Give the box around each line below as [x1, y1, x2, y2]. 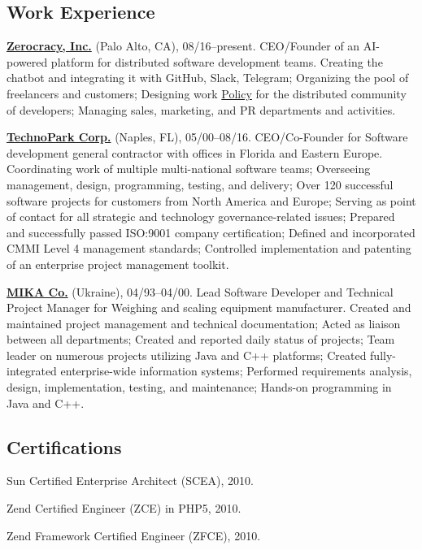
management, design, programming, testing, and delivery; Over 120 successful [7, 175, 394, 193]
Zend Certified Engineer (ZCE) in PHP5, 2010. [7, 500, 241, 517]
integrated [7, 362, 57, 379]
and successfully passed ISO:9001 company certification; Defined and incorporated [7, 223, 415, 240]
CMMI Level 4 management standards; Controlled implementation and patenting [7, 240, 411, 257]
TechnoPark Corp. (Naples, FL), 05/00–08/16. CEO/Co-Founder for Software [7, 128, 408, 145]
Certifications [7, 434, 122, 459]
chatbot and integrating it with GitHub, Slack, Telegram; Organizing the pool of [7, 69, 409, 86]
